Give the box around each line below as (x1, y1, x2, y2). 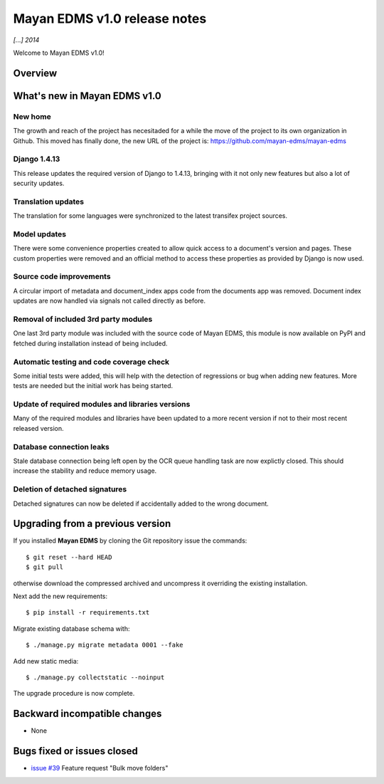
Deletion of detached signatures (13, 484, 127, 494)
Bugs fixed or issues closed (13, 745, 139, 758)
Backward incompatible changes (13, 708, 162, 720)
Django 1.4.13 (13, 154, 60, 164)
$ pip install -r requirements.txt (26, 609, 150, 617)
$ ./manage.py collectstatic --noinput (26, 673, 165, 681)
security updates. (13, 179, 65, 188)
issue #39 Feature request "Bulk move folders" (31, 764, 169, 773)
